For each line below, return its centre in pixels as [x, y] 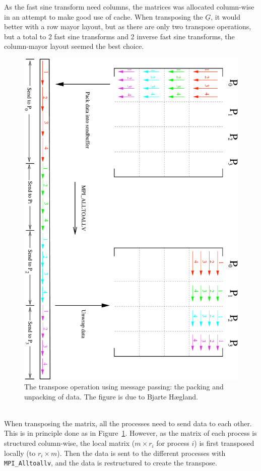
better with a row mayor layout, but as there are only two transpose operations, [128, 26]
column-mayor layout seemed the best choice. [74, 46]
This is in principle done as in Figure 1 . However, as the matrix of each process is [130, 433]
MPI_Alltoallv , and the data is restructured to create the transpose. [111, 463]
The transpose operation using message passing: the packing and [124, 387]
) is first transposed [224, 443]
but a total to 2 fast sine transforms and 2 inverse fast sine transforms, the [119, 36]
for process [173, 443]
